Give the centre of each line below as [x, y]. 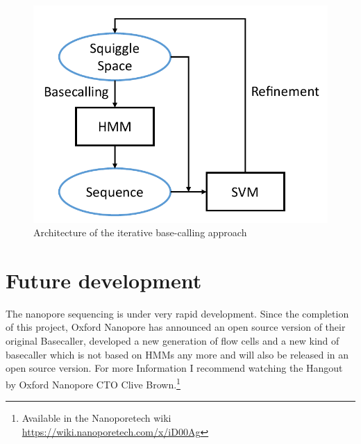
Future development [104, 280]
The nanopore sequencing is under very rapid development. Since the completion [177, 313]
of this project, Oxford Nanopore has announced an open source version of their [176, 327]
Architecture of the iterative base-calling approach [140, 232]
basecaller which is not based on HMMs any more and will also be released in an [177, 354]
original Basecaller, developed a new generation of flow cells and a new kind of [173, 341]
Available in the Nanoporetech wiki [96, 418]
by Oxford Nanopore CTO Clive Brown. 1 [93, 383]
